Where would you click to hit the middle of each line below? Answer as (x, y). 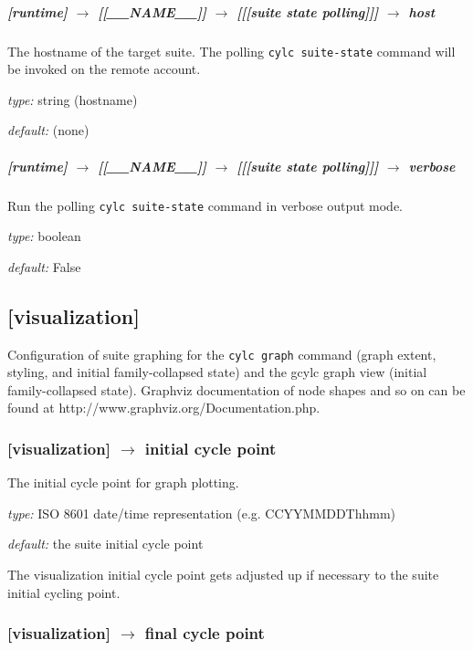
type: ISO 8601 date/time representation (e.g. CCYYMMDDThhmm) (202, 513)
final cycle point (205, 633)
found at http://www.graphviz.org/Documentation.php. (164, 408)
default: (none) (48, 130)
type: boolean (44, 236)
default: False (44, 266)
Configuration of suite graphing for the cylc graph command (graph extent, (222, 354)
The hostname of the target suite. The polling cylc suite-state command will (231, 51)
